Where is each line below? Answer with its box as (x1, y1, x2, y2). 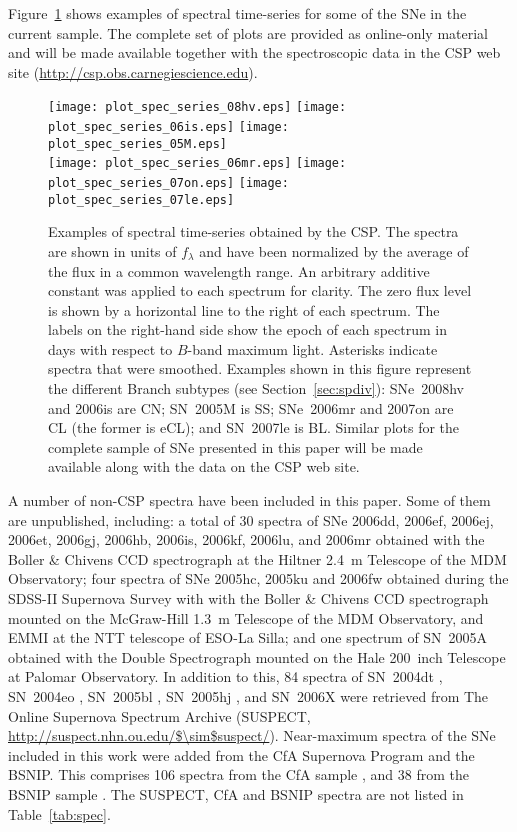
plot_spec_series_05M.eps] (48, 136, 227, 151)
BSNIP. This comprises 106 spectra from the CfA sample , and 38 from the (8, 764, 469, 785)
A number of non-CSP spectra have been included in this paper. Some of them (8, 490, 491, 511)
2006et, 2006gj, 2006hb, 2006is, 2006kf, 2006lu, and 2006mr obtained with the (8, 529, 485, 550)
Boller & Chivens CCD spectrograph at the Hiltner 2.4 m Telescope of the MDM (8, 548, 507, 569)
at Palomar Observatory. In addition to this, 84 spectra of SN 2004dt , (8, 666, 443, 687)
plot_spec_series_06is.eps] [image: (48, 120, 289, 135)
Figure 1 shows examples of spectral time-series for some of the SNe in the (8, 3, 467, 23)
